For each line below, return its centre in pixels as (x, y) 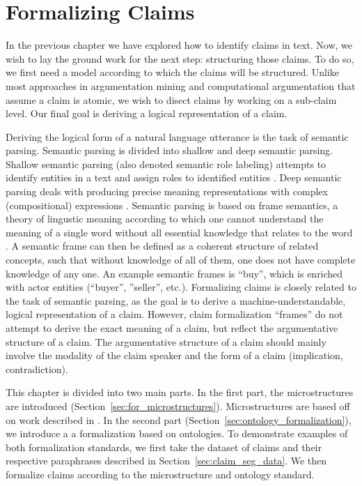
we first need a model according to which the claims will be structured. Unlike (173, 72)
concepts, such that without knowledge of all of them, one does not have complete (181, 260)
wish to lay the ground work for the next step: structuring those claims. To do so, (180, 58)
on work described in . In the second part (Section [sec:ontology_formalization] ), (179, 419)
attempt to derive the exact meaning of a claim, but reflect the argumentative (172, 328)
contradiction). (37, 369)
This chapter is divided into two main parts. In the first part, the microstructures (180, 392)
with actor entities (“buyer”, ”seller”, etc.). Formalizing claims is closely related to (181, 287)
